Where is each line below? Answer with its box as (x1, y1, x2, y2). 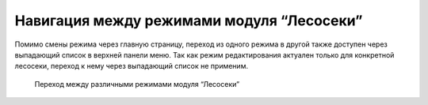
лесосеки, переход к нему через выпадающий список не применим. (14, 62, 249, 71)
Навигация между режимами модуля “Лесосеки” (14, 12, 363, 29)
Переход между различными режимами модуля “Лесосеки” (34, 79, 240, 88)
